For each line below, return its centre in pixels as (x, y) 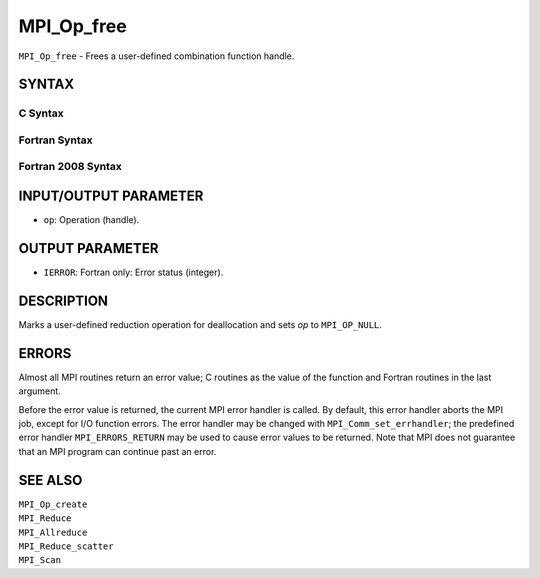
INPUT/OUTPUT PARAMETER (111, 196)
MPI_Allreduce (53, 532)
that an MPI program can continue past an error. (117, 451)
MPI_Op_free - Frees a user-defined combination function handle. (156, 56)
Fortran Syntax (55, 140)
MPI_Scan (40, 560)
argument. (40, 391)
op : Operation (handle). (91, 220)
